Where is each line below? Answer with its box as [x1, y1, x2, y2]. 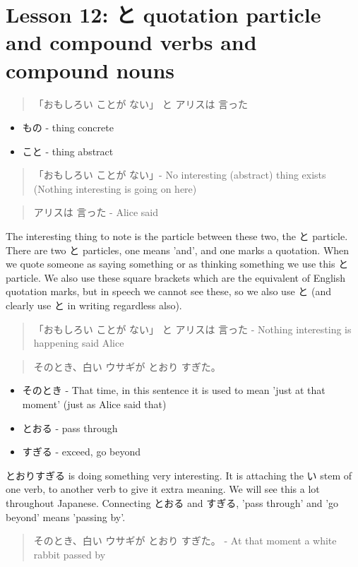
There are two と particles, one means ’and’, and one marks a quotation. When [6, 242, 350, 257]
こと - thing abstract [22, 143, 114, 158]
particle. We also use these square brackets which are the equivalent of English [6, 270, 346, 285]
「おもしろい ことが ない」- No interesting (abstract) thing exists [33, 167, 326, 182]
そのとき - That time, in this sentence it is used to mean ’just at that [22, 383, 326, 398]
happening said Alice [33, 335, 124, 350]
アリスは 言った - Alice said [33, 205, 159, 220]
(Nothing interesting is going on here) [33, 181, 197, 196]
